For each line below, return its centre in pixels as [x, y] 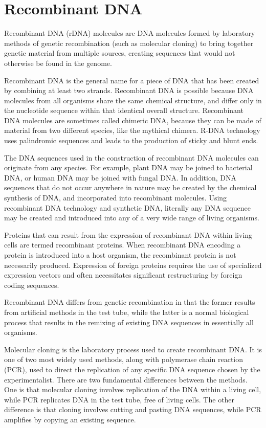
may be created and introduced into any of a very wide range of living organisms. [132, 218]
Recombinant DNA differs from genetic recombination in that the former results [130, 302]
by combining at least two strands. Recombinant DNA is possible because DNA [129, 90]
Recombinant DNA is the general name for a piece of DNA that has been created [132, 80]
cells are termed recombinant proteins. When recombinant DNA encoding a [123, 245]
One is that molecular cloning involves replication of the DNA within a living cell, [133, 389]
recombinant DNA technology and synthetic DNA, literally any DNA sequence [127, 207]
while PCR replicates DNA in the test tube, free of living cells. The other [119, 399]
